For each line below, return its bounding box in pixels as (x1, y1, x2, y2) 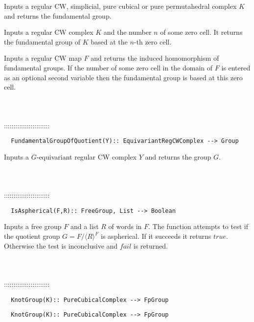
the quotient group (4, 231, 60, 241)
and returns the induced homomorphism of (91, 53, 219, 63)
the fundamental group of (4, 36, 81, 46)
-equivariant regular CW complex (36, 151, 137, 161)
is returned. (133, 240, 168, 251)
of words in (108, 221, 142, 231)
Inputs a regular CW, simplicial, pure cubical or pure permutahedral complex (4, 1, 237, 11)
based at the (91, 36, 128, 46)
